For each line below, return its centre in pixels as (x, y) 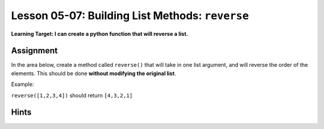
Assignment (34, 51)
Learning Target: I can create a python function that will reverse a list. (100, 33)
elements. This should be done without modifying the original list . (94, 73)
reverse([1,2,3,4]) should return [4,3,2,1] (72, 95)
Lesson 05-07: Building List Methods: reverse (130, 16)
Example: (22, 84)
